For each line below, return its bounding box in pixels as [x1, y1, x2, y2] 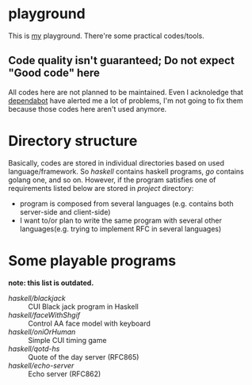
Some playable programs [8, 251, 177, 269]
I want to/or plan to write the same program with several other [19, 215, 223, 225]
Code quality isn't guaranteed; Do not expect [8, 54, 235, 67]
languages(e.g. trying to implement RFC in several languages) [19, 223, 222, 234]
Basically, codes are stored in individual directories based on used [8, 158, 224, 167]
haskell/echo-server [8, 360, 74, 370]
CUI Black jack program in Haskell [28, 302, 139, 311]
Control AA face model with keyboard [28, 318, 151, 328]
